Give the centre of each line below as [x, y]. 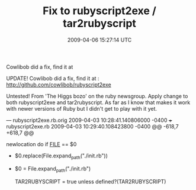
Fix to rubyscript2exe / [99, 11]
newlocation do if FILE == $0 [41, 144]
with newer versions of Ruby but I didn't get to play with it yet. [82, 108]
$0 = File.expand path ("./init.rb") [53, 169]
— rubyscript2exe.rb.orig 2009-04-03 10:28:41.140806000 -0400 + [89, 120]
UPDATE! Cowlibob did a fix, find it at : [53, 78]
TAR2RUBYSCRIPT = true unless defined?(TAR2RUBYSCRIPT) [90, 181]
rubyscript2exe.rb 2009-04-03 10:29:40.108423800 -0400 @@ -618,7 [92, 126]
